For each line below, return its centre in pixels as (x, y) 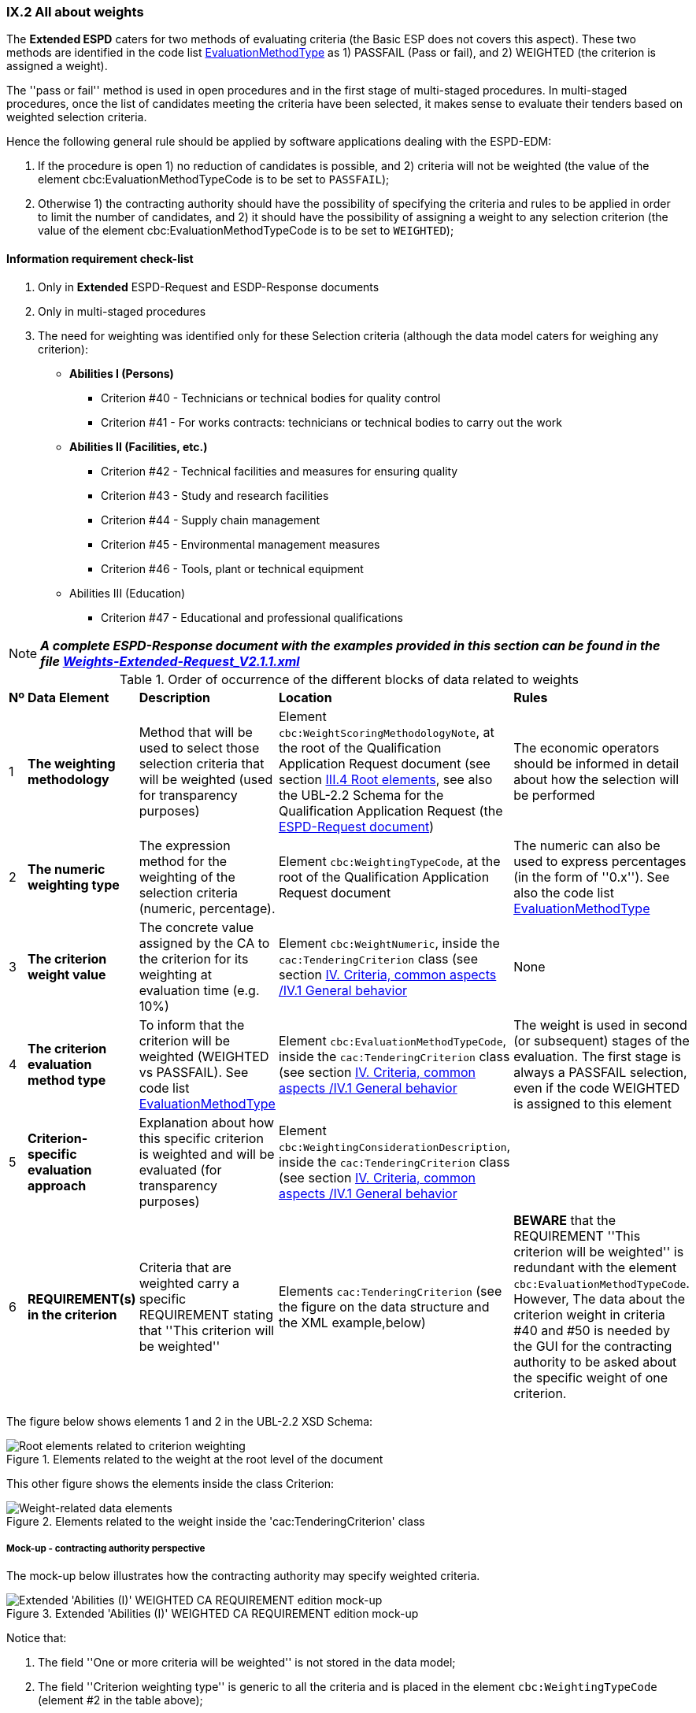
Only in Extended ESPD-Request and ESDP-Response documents (209, 287)
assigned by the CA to (204, 943)
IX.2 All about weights (75, 12)
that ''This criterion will (207, 1330)
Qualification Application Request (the (391, 810)
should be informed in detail (596, 763)
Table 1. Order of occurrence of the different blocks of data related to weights (349, 679)
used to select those (199, 747)
